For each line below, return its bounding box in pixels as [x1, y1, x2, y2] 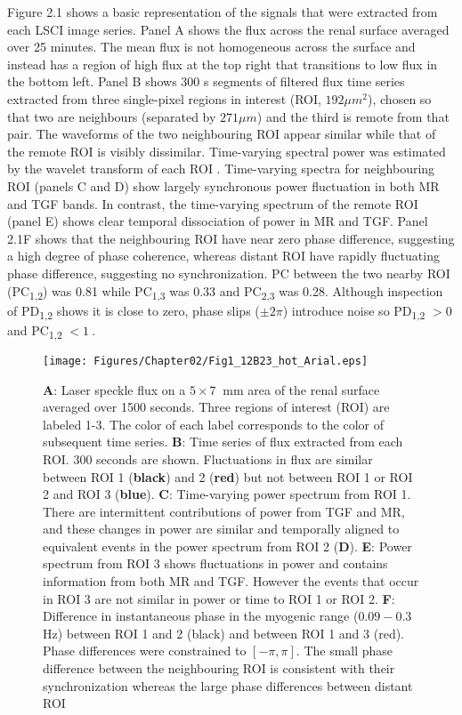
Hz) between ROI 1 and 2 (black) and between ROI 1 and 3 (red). [43, 623, 404, 642]
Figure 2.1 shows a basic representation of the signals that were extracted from [7, 3, 438, 20]
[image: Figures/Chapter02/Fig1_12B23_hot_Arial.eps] [43, 354, 369, 367]
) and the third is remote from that [256, 107, 450, 125]
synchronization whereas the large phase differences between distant [43, 676, 413, 695]
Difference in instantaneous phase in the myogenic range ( [43, 607, 359, 625]
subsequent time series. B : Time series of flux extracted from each [43, 432, 403, 451]
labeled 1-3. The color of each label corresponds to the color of [43, 414, 384, 433]
